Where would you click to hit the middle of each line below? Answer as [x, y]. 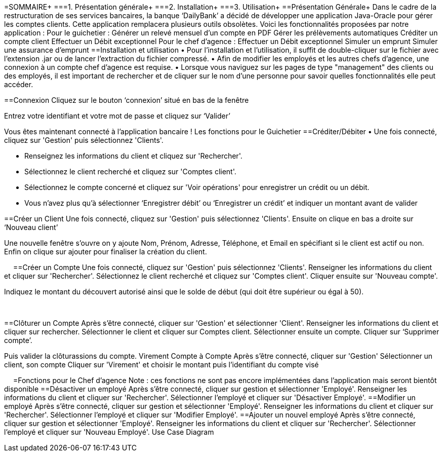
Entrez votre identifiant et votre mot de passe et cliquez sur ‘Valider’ [117, 116]
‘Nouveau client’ [31, 227]
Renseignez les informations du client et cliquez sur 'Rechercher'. [133, 156]
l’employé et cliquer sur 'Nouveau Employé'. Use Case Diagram [109, 432]
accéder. [19, 84]
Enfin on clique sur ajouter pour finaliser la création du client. [106, 252]
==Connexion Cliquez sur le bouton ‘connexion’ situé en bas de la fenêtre [127, 100]
